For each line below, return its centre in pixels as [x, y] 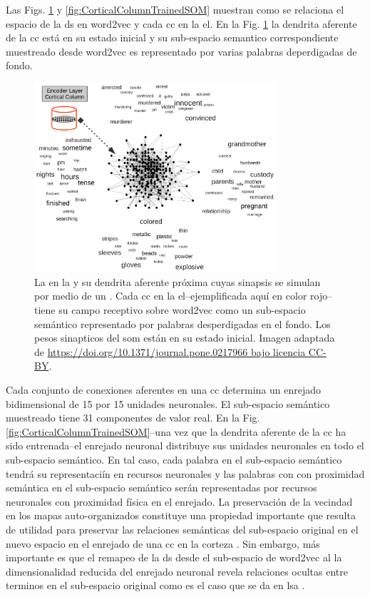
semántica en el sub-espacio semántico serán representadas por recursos [161, 488]
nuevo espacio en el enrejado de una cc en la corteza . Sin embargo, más [163, 543]
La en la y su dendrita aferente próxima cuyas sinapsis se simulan [178, 281]
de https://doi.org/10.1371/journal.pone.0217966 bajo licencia [170, 351]
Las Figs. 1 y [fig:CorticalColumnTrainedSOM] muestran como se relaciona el [175, 9]
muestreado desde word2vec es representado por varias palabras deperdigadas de [181, 51]
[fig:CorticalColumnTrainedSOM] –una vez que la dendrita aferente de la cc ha [176, 431]
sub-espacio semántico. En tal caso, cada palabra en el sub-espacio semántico [174, 459]
